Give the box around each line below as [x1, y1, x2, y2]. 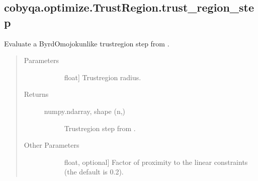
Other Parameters [24, 140, 79, 150]
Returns [24, 89, 49, 99]
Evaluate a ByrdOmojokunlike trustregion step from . [4, 38, 169, 48]
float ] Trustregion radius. [64, 72, 141, 82]
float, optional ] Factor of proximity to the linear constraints [64, 156, 248, 167]
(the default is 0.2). [64, 166, 124, 177]
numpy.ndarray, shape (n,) [44, 105, 126, 116]
